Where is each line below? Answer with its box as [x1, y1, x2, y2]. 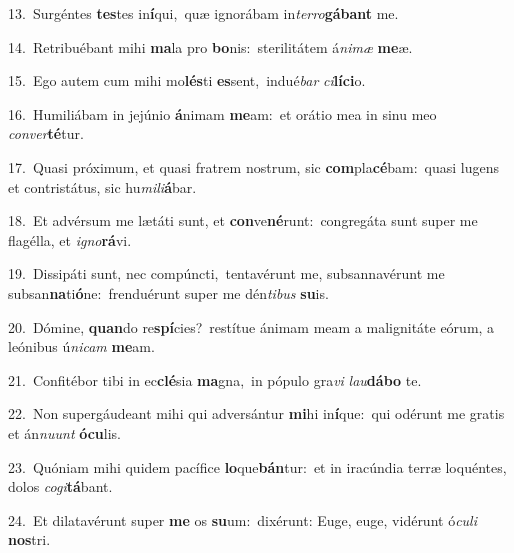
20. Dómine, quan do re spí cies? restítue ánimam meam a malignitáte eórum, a [8, 316, 495, 337]
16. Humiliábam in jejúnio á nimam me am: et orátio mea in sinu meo [8, 103, 437, 124]
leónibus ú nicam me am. [8, 336, 155, 357]
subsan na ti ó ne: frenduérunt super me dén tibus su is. [8, 282, 329, 303]
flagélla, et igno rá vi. [8, 229, 132, 250]
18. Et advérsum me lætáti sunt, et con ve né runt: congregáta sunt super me [8, 210, 478, 231]
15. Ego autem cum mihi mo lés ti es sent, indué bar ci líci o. [8, 70, 366, 91]
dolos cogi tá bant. [8, 476, 113, 497]
